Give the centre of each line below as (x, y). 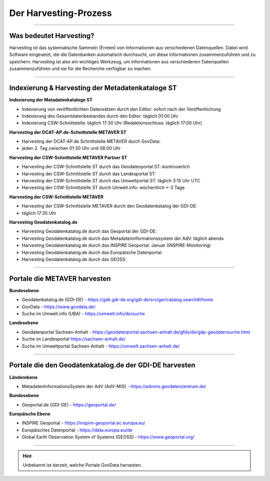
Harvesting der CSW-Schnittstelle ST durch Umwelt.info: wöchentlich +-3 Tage (103, 188)
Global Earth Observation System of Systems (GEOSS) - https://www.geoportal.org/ (108, 437)
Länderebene (23, 377)
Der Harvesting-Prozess (60, 13)
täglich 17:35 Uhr (39, 213)
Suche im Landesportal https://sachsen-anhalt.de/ (74, 339)
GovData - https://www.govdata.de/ (59, 307)
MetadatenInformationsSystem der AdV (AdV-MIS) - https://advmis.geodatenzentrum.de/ (114, 386)
